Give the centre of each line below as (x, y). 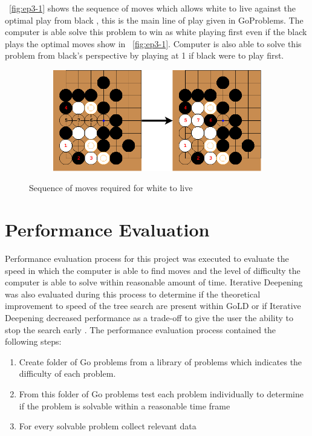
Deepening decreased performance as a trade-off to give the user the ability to (149, 318)
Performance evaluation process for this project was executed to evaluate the (147, 259)
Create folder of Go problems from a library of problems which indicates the (161, 361)
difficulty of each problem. (67, 373)
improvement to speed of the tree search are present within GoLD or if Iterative (153, 306)
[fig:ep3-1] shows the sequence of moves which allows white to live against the (153, 8)
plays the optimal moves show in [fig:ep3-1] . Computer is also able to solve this (153, 43)
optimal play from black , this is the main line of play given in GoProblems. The (154, 20)
